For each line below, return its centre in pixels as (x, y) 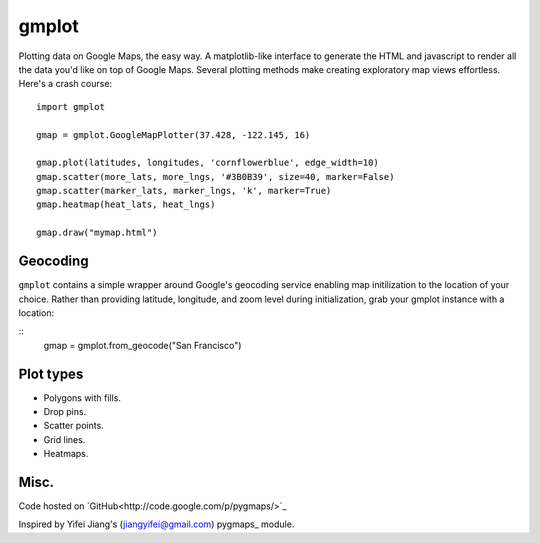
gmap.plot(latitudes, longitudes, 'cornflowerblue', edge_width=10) (207, 163)
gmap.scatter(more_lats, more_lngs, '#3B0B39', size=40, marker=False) (215, 176)
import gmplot (70, 106)
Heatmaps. (66, 454)
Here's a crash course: (65, 84)
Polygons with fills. (82, 397)
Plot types (51, 373)
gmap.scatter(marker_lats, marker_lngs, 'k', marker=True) (184, 191)
